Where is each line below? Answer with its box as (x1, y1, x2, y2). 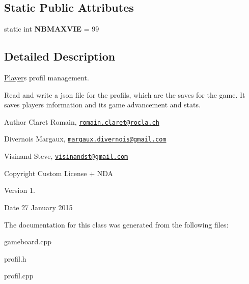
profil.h (4, 253, 26, 264)
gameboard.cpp (4, 236, 52, 247)
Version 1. (4, 185, 35, 195)
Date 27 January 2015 (4, 202, 73, 212)
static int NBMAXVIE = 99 (4, 23, 99, 34)
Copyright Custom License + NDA (4, 167, 114, 178)
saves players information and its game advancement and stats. (4, 99, 201, 110)
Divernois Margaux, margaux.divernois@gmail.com (4, 133, 167, 144)
